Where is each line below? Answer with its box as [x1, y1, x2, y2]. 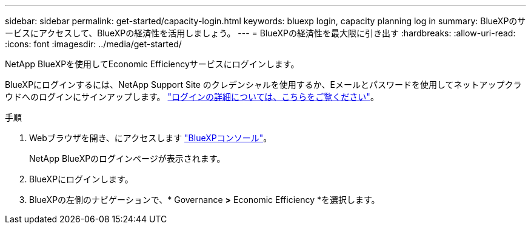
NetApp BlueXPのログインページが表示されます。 [29, 153, 225, 164]
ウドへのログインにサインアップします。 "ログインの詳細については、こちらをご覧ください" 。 [5, 91, 379, 102]
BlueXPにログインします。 [29, 174, 133, 184]
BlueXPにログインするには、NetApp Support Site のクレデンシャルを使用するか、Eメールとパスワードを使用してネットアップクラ [5, 79, 522, 90]
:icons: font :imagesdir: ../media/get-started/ [5, 39, 182, 49]
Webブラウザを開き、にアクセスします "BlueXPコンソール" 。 [29, 133, 272, 143]
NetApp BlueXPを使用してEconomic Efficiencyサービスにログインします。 [5, 59, 299, 69]
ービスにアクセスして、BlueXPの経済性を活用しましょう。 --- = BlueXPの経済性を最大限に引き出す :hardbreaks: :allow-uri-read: [5, 28, 516, 38]
